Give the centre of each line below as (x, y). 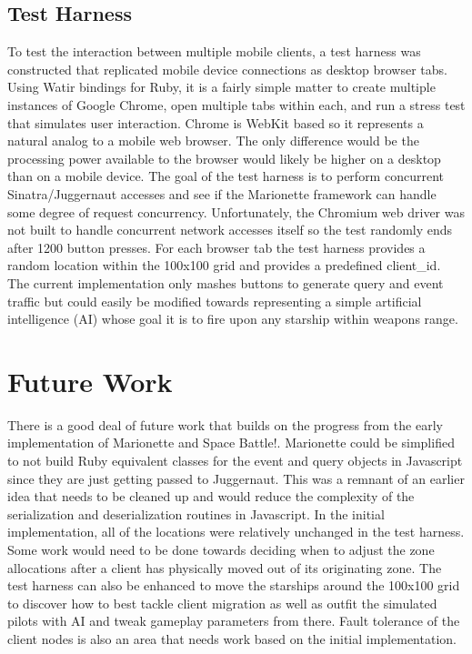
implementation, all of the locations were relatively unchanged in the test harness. (236, 532)
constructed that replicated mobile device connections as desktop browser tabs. (227, 69)
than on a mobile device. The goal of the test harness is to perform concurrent (226, 176)
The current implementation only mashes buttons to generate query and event (226, 282)
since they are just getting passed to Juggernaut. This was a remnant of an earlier (236, 478)
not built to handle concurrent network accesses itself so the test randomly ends (230, 230)
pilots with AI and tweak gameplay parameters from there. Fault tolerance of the (234, 621)
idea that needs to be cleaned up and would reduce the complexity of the (211, 496)
